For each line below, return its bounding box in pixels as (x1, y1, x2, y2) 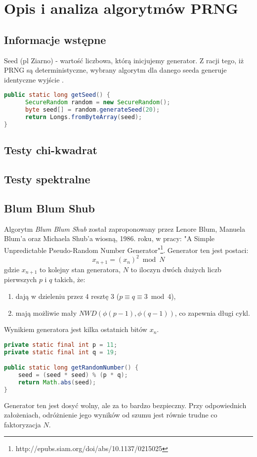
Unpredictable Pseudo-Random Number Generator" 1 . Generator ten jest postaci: (4, 243, 249, 255)
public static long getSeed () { (4, 91, 110, 99)
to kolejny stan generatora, (40, 264, 121, 274)
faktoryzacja (4, 419, 41, 429)
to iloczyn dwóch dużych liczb (130, 264, 221, 274)
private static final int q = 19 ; (4, 348, 118, 356)
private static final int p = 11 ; (4, 341, 118, 348)
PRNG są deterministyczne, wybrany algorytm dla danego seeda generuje (4, 65, 227, 75)
